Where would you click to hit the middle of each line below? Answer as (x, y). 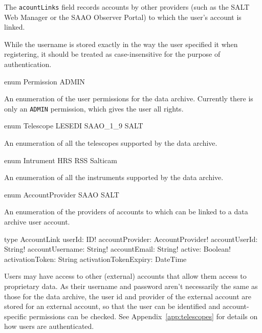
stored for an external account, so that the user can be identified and (112, 306)
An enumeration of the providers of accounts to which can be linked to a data (126, 212)
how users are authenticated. (49, 326)
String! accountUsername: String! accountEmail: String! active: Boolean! (117, 249)
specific (16, 316)
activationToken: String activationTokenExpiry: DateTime (95, 259)
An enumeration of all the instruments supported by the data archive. (114, 177)
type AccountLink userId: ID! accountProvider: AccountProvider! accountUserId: (131, 239)
